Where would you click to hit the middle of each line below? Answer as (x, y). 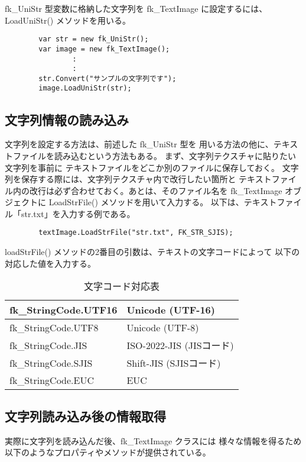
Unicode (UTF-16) (171, 310)
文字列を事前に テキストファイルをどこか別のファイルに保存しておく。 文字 (152, 167)
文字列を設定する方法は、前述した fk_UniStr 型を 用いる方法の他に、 (139, 144)
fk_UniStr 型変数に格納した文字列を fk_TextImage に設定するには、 (136, 8)
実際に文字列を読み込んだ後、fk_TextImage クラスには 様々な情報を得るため (153, 440)
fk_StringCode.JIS (48, 345)
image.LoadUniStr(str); (85, 88)
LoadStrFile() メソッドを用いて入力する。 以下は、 (146, 202)
